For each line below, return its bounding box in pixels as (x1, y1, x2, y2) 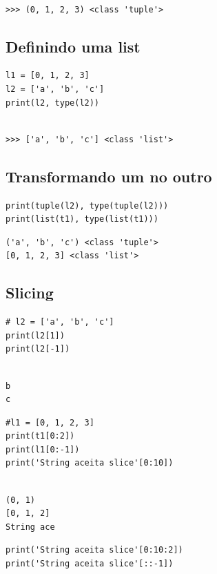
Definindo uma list (6, 35, 141, 57)
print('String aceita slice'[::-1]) (6, 559, 174, 569)
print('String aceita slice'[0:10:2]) (6, 545, 183, 555)
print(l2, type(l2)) (6, 97, 100, 108)
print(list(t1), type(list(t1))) (6, 214, 158, 224)
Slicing (6, 282, 54, 303)
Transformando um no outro (6, 165, 212, 186)
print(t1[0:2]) (6, 431, 75, 441)
